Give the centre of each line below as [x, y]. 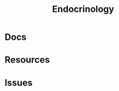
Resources [27, 60]
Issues [19, 83]
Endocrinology [83, 9]
